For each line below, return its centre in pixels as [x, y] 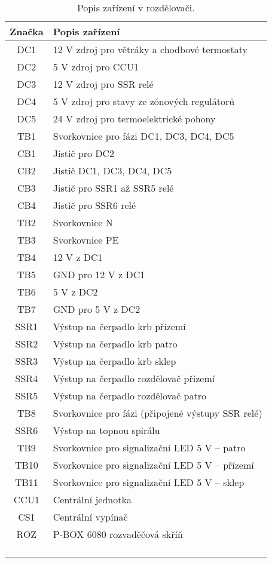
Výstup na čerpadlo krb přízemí [119, 326]
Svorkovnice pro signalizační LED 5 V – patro [149, 447]
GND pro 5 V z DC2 [97, 309]
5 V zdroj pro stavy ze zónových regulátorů [144, 101]
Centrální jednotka [92, 499]
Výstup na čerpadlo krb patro [115, 344]
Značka [27, 31]
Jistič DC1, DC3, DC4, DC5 [112, 170]
